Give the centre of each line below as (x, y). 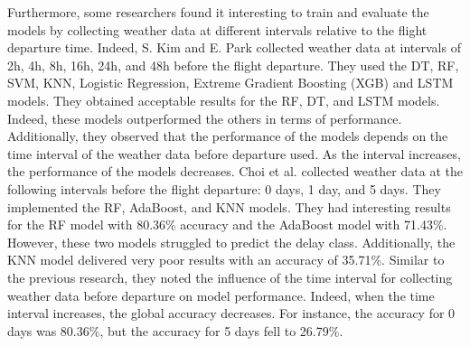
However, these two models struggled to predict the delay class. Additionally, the (231, 242)
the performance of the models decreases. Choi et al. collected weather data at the (235, 171)
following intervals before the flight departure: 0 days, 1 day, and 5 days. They (224, 188)
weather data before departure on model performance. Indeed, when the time (221, 295)
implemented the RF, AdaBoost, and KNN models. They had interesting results (229, 206)
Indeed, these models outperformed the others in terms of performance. (205, 118)
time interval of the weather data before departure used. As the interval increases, (234, 153)
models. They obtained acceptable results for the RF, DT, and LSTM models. (224, 100)
